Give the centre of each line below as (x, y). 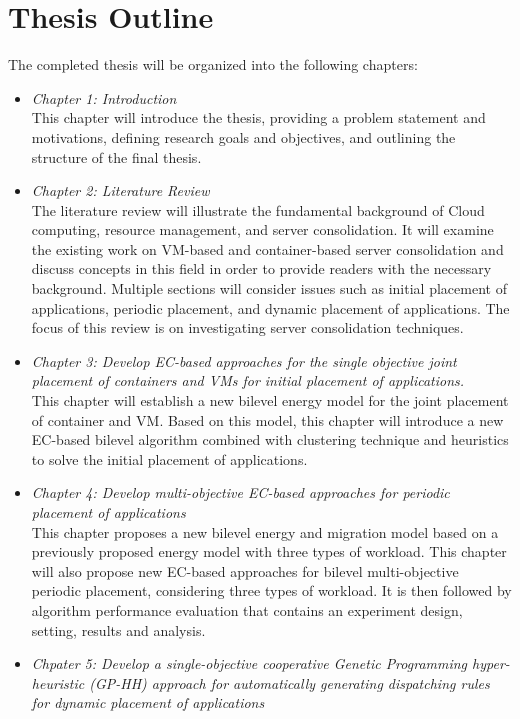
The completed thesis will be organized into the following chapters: (213, 64)
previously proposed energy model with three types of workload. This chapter (269, 551)
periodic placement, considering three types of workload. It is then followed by (271, 590)
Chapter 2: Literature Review (120, 190)
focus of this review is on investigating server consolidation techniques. (247, 327)
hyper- (491, 663)
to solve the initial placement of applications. (169, 458)
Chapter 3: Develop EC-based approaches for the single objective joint (244, 360)
